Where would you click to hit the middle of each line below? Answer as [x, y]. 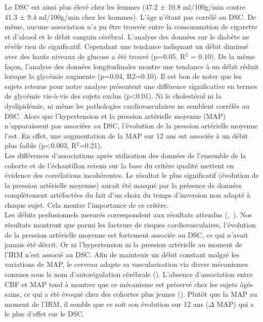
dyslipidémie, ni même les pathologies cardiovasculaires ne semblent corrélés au [127, 105]
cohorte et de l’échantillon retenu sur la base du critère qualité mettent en [119, 165]
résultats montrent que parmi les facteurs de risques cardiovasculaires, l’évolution [130, 225]
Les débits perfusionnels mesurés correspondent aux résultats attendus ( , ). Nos [128, 215]
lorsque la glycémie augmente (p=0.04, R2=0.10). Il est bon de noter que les [123, 76]
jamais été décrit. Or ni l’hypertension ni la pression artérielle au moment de [123, 244]
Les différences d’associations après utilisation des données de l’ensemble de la [125, 155]
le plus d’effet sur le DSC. [45, 314]
